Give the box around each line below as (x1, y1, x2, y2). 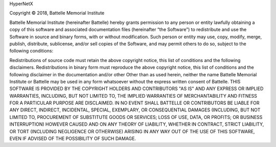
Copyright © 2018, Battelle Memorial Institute (9, 10, 105, 16)
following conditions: (9, 48, 54, 54)
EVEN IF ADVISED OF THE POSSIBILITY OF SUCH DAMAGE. (9, 135, 136, 142)
